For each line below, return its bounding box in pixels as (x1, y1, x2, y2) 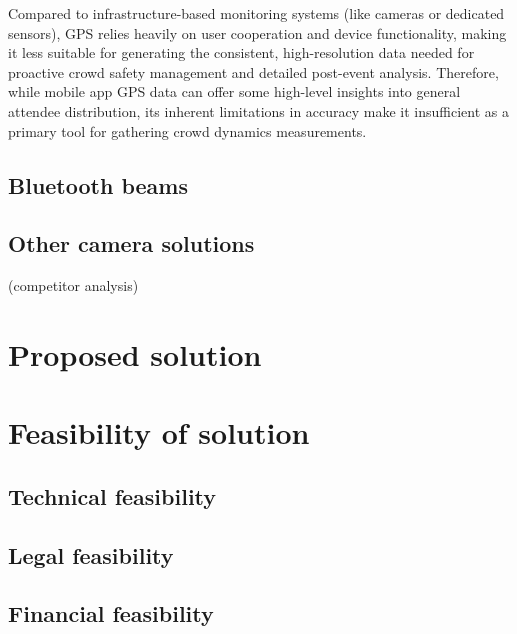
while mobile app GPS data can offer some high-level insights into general (8, 81, 461, 102)
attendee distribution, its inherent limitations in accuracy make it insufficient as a (8, 100, 510, 121)
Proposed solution (8, 333, 262, 374)
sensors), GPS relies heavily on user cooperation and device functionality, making (8, 22, 507, 43)
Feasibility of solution (8, 412, 310, 453)
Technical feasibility (8, 480, 217, 511)
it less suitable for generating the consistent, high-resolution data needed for (8, 42, 475, 63)
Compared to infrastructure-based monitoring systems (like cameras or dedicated (8, 3, 505, 23)
